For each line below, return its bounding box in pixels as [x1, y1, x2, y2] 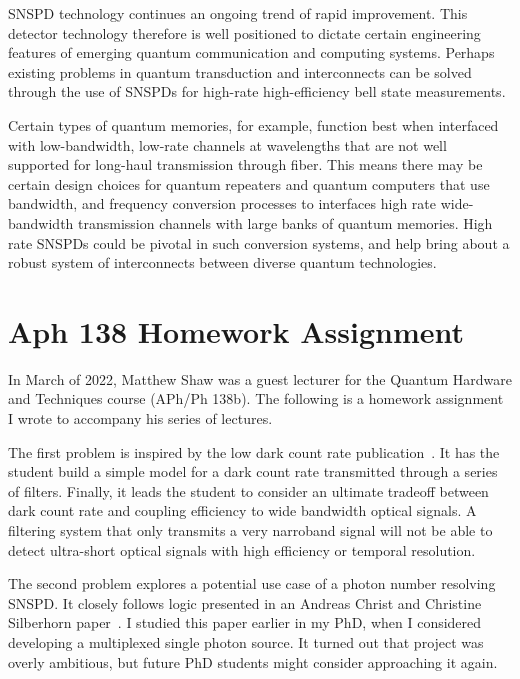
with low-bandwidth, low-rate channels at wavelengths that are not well [8, 134, 447, 155]
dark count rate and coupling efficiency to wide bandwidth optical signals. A [8, 500, 477, 521]
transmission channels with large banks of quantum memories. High [78, 212, 493, 233]
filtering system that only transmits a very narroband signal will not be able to [8, 520, 493, 540]
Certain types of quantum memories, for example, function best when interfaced [8, 114, 499, 135]
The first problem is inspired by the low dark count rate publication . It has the [8, 441, 500, 462]
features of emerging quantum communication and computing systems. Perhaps [8, 42, 495, 63]
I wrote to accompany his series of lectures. [8, 408, 273, 429]
